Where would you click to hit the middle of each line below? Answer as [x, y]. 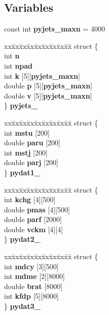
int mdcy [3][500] [31, 266]
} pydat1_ [22, 172]
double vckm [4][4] [34, 229]
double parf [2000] [33, 219]
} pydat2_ [22, 239]
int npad [19, 65]
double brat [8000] [33, 286]
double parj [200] [31, 162]
